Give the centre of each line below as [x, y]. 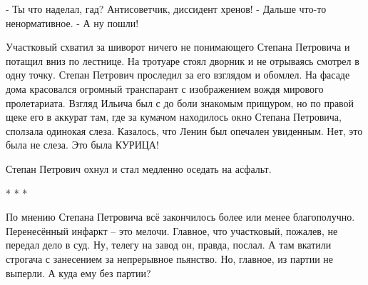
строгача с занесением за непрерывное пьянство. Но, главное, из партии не [170, 258]
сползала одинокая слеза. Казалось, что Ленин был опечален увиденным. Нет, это [184, 130]
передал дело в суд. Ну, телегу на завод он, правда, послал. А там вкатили [169, 245]
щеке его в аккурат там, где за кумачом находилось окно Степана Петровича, [174, 117]
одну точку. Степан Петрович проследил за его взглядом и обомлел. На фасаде [178, 75]
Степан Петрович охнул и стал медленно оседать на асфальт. [139, 168]
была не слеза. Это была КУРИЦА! [82, 145]
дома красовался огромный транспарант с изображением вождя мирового [165, 88]
